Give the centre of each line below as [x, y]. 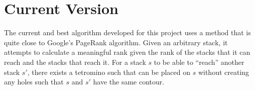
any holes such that [34, 82]
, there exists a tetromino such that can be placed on [109, 72]
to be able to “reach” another [199, 62]
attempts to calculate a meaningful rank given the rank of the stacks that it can [127, 52]
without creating [224, 72]
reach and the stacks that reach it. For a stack [75, 62]
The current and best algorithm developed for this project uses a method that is [127, 32]
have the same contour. [129, 82]
